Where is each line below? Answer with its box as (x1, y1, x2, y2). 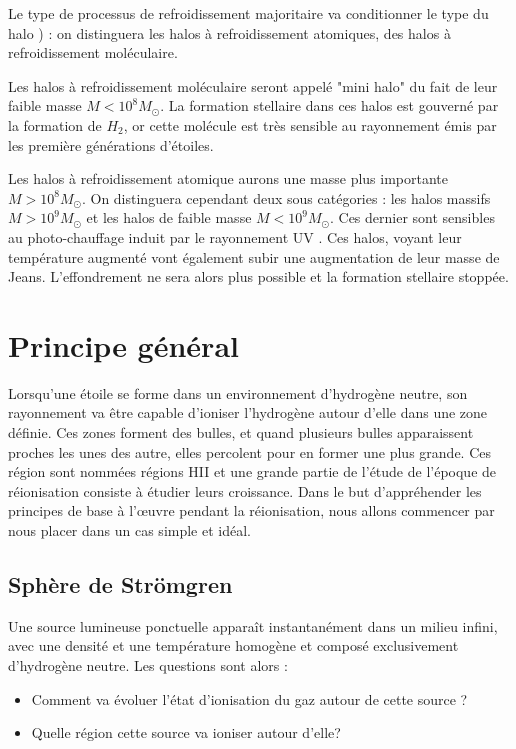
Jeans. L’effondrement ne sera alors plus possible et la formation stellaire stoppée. (8, 266, 509, 287)
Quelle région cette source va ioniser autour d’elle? (31, 722, 341, 743)
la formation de (8, 114, 102, 135)
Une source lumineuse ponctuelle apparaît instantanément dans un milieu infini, (8, 615, 498, 636)
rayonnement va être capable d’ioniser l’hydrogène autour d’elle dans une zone (8, 402, 488, 423)
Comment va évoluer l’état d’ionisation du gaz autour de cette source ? (31, 688, 468, 709)
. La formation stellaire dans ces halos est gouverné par (160, 95, 499, 116)
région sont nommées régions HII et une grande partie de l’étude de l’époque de (8, 461, 497, 482)
